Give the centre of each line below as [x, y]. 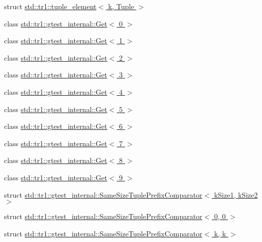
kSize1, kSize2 [236, 194]
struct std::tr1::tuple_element [50, 6]
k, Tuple [121, 6]
